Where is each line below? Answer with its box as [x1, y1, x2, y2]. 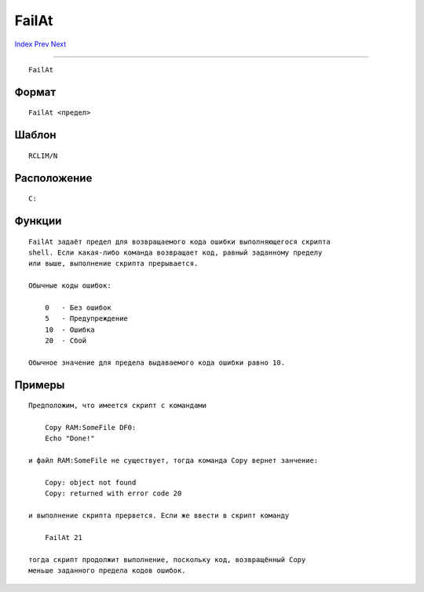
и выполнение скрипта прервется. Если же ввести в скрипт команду [28, 511, 290, 520]
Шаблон [14, 128, 57, 142]
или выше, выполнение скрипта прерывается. [28, 259, 199, 268]
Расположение [14, 171, 93, 185]
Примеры [14, 378, 65, 392]
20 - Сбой [44, 336, 87, 345]
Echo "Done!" [44, 434, 95, 443]
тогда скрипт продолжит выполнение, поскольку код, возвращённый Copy [28, 555, 306, 564]
